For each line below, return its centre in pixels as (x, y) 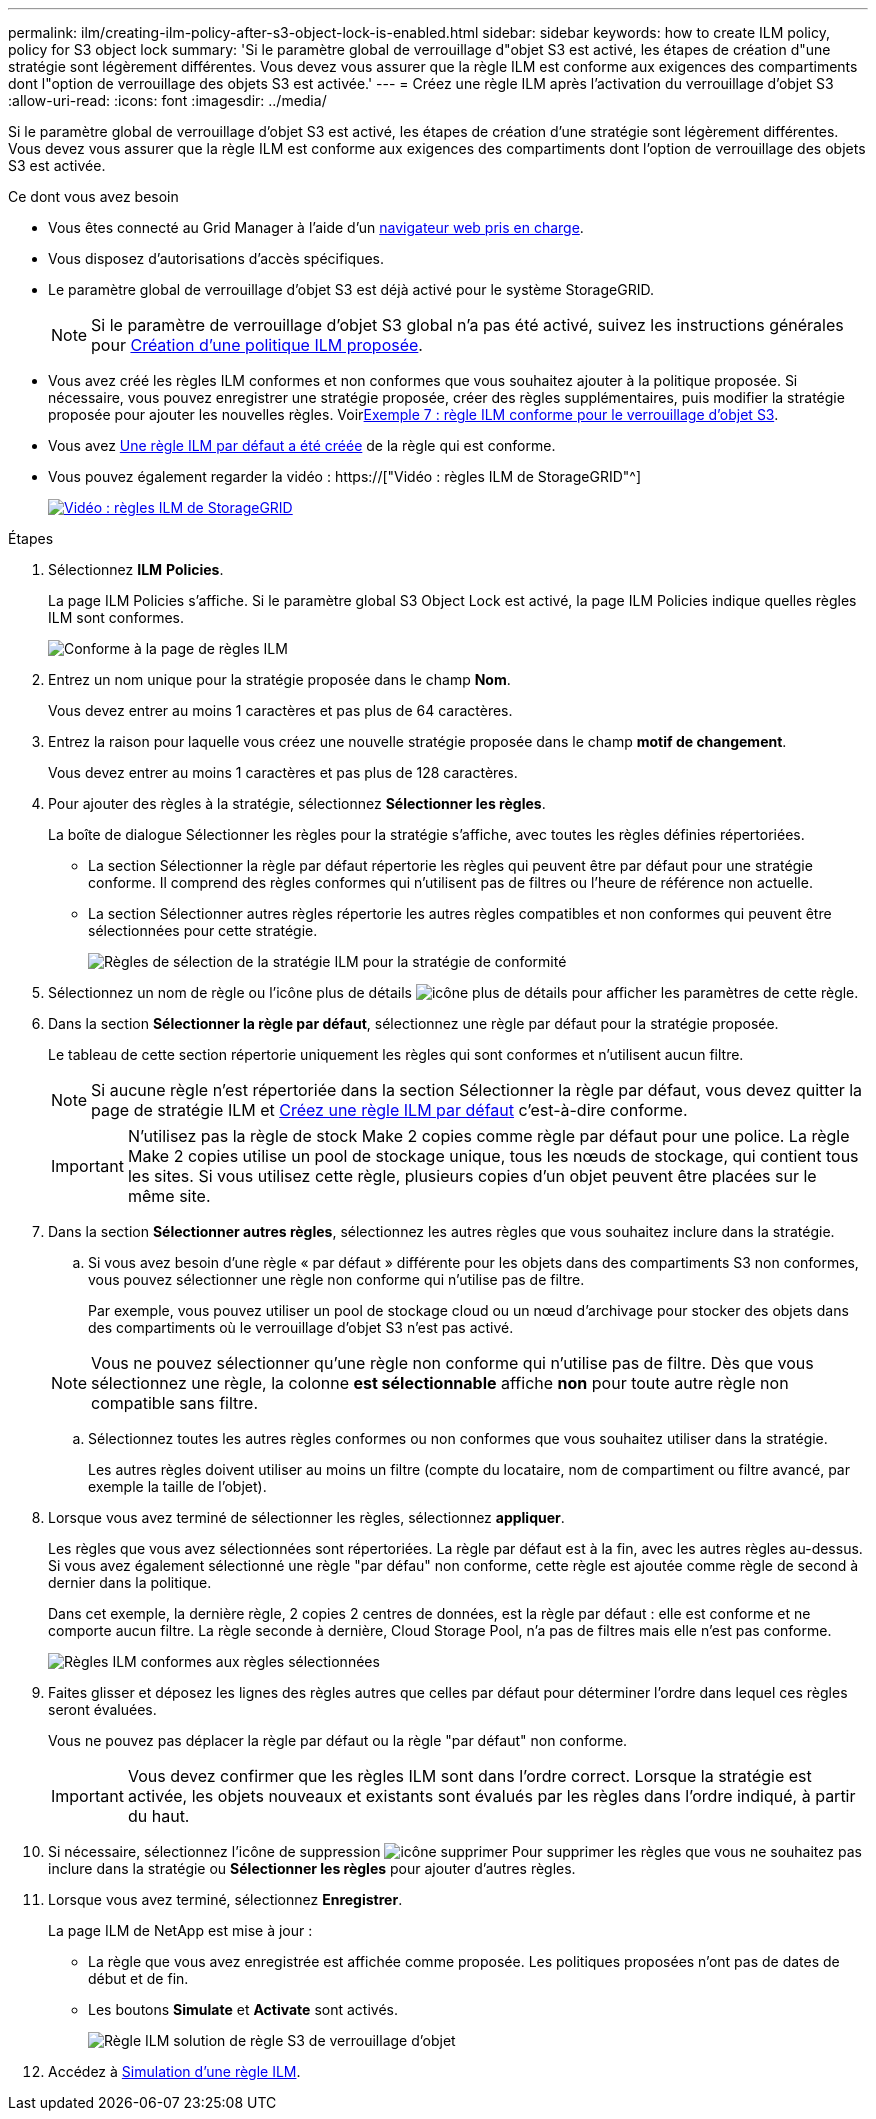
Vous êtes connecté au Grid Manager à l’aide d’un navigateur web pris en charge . (316, 227)
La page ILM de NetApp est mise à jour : (180, 1930)
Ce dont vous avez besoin (93, 196)
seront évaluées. (102, 1709)
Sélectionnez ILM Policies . (136, 569)
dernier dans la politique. (130, 1582)
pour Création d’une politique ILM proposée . (257, 345)
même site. (169, 1196)
